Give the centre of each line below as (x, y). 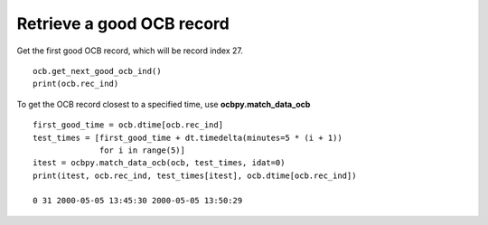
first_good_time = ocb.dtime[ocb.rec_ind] (128, 125)
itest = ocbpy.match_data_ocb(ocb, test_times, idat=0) (159, 163)
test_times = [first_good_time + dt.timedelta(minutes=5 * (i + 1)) (188, 137)
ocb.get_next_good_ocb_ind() (97, 71)
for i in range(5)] (142, 150)
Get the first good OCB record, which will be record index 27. (130, 51)
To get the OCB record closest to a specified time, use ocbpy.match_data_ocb (164, 104)
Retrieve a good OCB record (123, 23)
